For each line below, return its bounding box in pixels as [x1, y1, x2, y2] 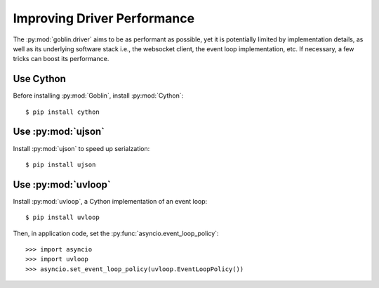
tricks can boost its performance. [13, 55, 109, 63]
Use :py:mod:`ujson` [13, 126, 105, 138]
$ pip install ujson [25, 160, 96, 169]
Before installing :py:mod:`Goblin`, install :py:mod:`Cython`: [13, 91, 184, 100]
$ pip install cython [25, 107, 100, 116]
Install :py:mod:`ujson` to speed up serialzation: [13, 144, 150, 152]
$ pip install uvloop [25, 214, 100, 221]
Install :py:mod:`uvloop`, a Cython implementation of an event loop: [13, 197, 208, 205]
